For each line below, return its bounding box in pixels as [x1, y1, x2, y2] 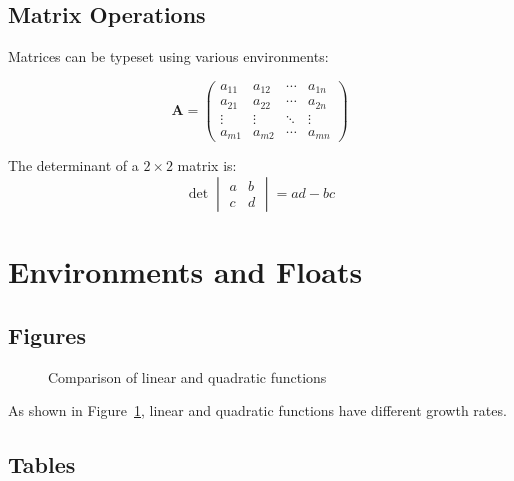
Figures [8, 319, 86, 350]
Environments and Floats [8, 251, 363, 292]
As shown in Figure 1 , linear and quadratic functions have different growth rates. [8, 400, 507, 421]
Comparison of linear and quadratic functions [48, 366, 327, 387]
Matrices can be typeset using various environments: [8, 46, 329, 67]
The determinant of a [8, 155, 139, 176]
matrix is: [177, 155, 237, 176]
